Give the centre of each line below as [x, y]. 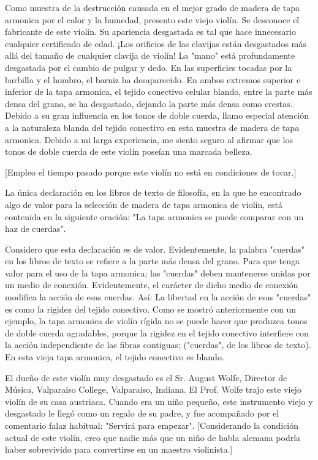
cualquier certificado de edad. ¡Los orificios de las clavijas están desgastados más [156, 43]
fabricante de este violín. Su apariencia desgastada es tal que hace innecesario [150, 32]
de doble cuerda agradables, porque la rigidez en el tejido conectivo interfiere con [157, 332]
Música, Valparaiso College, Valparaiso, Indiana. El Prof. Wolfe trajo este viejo [153, 389]
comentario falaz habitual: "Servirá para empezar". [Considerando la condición [152, 425]
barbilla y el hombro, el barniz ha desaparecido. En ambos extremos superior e [153, 79]
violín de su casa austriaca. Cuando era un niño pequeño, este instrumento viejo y [159, 401]
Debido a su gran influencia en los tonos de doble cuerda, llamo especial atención [157, 115]
